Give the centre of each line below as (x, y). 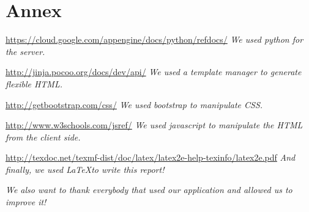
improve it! (26, 202)
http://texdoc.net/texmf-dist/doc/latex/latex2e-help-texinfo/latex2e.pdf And (151, 157)
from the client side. (43, 137)
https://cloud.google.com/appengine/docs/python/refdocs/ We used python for (154, 39)
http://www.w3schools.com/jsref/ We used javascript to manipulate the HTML (154, 125)
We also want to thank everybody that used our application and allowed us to (149, 190)
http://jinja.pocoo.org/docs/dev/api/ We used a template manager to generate (154, 72)
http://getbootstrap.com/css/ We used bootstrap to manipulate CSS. (134, 104)
